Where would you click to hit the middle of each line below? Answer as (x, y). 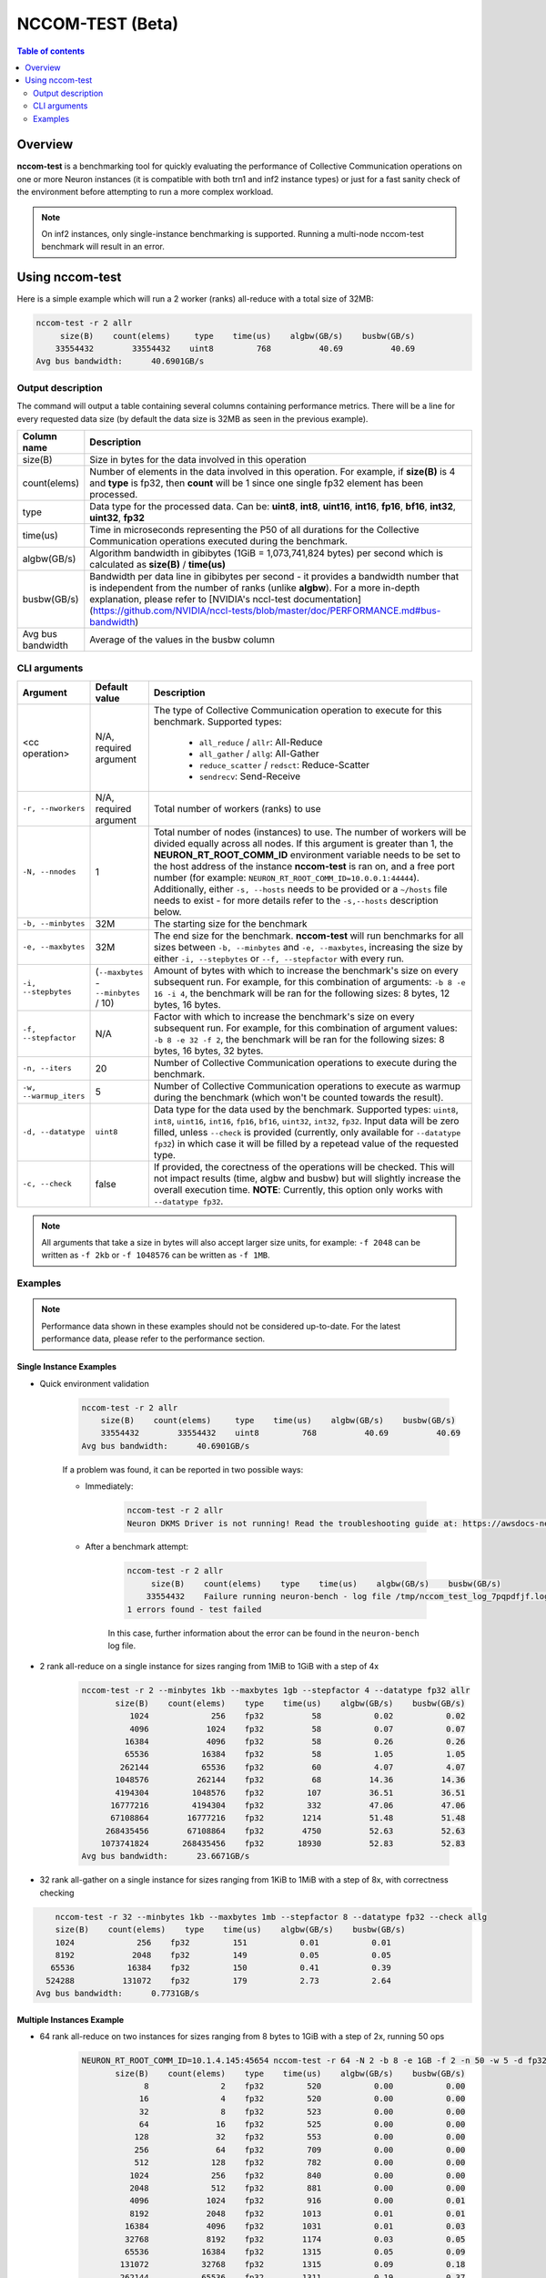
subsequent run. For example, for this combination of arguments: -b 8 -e (309, 981)
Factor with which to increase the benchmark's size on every (284, 1016)
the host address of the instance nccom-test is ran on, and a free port (304, 866)
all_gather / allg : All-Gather (259, 754)
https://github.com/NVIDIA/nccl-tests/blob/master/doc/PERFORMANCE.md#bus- (267, 611)
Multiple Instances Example (71, 2019)
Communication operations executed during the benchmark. (218, 540)
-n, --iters (47, 1068)
